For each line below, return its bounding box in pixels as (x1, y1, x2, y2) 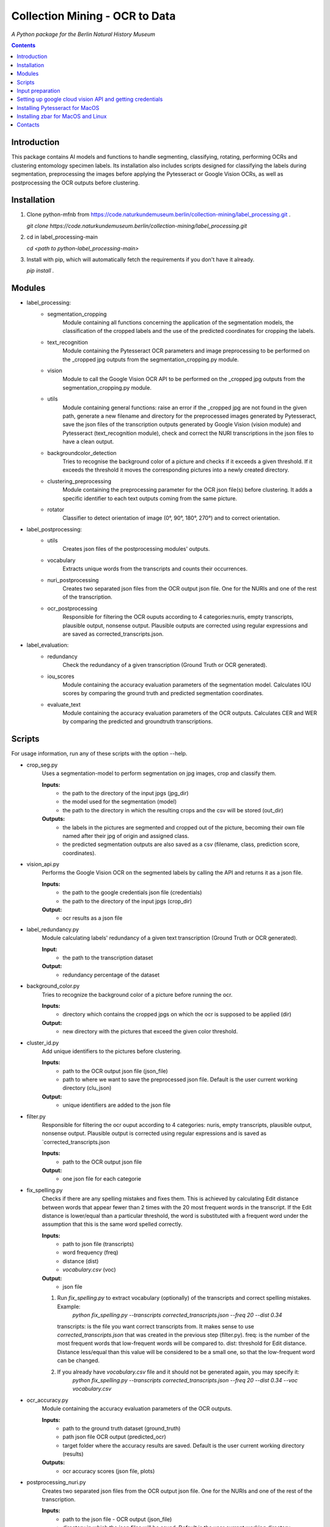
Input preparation (16, 87, 61, 94)
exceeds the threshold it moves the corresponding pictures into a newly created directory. (62, 466, 290, 473)
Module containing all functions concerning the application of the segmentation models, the (62, 319, 294, 326)
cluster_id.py (26, 1039, 59, 1046)
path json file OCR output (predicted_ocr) (62, 1433, 166, 1441)
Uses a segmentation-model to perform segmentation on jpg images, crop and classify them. (42, 770, 277, 777)
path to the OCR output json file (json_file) (62, 1067, 168, 1074)
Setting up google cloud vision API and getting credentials (16, 95, 163, 103)
